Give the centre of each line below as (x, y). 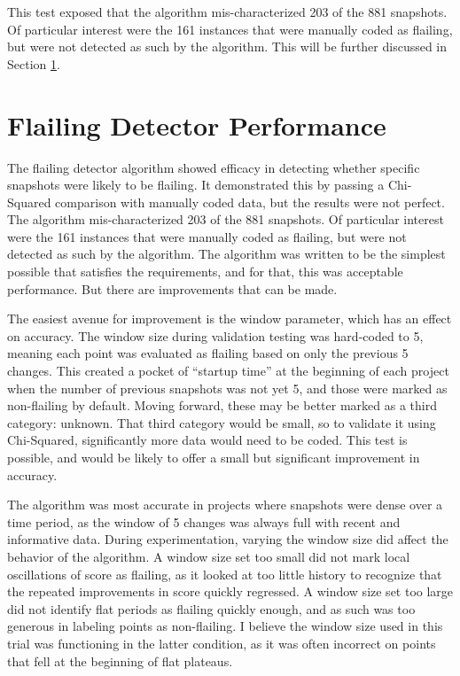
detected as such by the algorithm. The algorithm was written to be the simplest (226, 254)
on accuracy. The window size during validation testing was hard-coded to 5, (215, 335)
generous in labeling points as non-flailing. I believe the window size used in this (225, 626)
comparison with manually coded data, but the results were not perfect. (250, 202)
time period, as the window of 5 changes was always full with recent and (204, 521)
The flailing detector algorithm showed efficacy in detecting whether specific (214, 167)
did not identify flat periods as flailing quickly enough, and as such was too (211, 608)
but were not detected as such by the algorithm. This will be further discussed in (227, 47)
